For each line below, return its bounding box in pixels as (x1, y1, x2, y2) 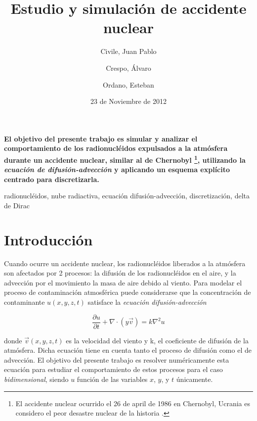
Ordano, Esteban (103, 79, 154, 90)
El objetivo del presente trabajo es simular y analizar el (4, 133, 198, 143)
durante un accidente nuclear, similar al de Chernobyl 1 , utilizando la (4, 153, 246, 165)
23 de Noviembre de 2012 (90, 96, 167, 106)
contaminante (4, 297, 45, 307)
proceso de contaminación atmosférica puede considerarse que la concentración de (4, 287, 251, 297)
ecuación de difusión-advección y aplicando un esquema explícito (4, 164, 230, 175)
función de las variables (77, 374, 148, 384)
